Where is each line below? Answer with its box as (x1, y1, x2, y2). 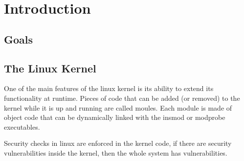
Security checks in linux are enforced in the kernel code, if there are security (4, 138, 232, 148)
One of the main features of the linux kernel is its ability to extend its (4, 83, 214, 93)
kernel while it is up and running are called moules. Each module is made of (4, 102, 232, 113)
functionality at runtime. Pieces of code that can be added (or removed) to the (4, 92, 240, 103)
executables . (4, 121, 40, 132)
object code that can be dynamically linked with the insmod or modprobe (4, 112, 225, 122)
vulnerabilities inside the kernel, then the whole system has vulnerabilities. (4, 147, 227, 158)
